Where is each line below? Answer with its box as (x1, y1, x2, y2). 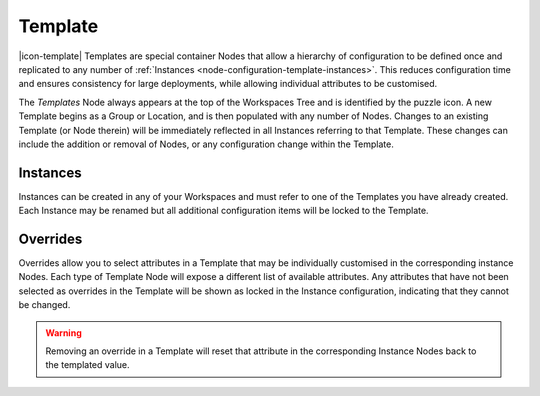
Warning (45, 326, 82, 339)
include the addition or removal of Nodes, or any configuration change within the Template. (18, 138, 394, 150)
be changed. (18, 299, 71, 311)
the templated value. (45, 359, 130, 371)
